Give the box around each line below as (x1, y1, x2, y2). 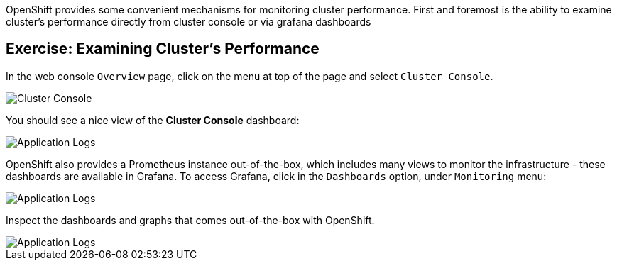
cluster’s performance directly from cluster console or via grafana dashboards (6, 16, 371, 28)
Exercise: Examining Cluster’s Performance (6, 40, 320, 58)
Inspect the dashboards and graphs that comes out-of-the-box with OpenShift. (6, 214, 375, 226)
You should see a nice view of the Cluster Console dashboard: (6, 113, 300, 126)
